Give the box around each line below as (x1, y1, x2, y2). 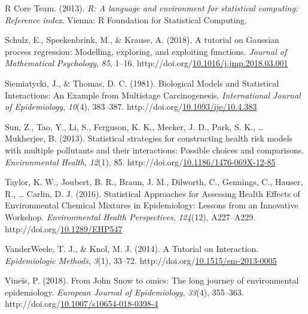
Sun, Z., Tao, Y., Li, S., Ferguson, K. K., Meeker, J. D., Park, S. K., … (5, 120, 264, 133)
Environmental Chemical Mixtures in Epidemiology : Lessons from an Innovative (5, 199, 298, 211)
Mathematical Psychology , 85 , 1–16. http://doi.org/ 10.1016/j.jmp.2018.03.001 (5, 57, 288, 69)
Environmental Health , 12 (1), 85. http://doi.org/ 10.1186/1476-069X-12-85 (5, 155, 276, 168)
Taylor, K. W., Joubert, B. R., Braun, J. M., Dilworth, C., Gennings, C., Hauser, (5, 176, 303, 188)
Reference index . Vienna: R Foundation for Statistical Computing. (5, 13, 247, 26)
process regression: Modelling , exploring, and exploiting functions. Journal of (5, 45, 287, 57)
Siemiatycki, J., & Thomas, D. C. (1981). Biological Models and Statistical (5, 76, 279, 89)
